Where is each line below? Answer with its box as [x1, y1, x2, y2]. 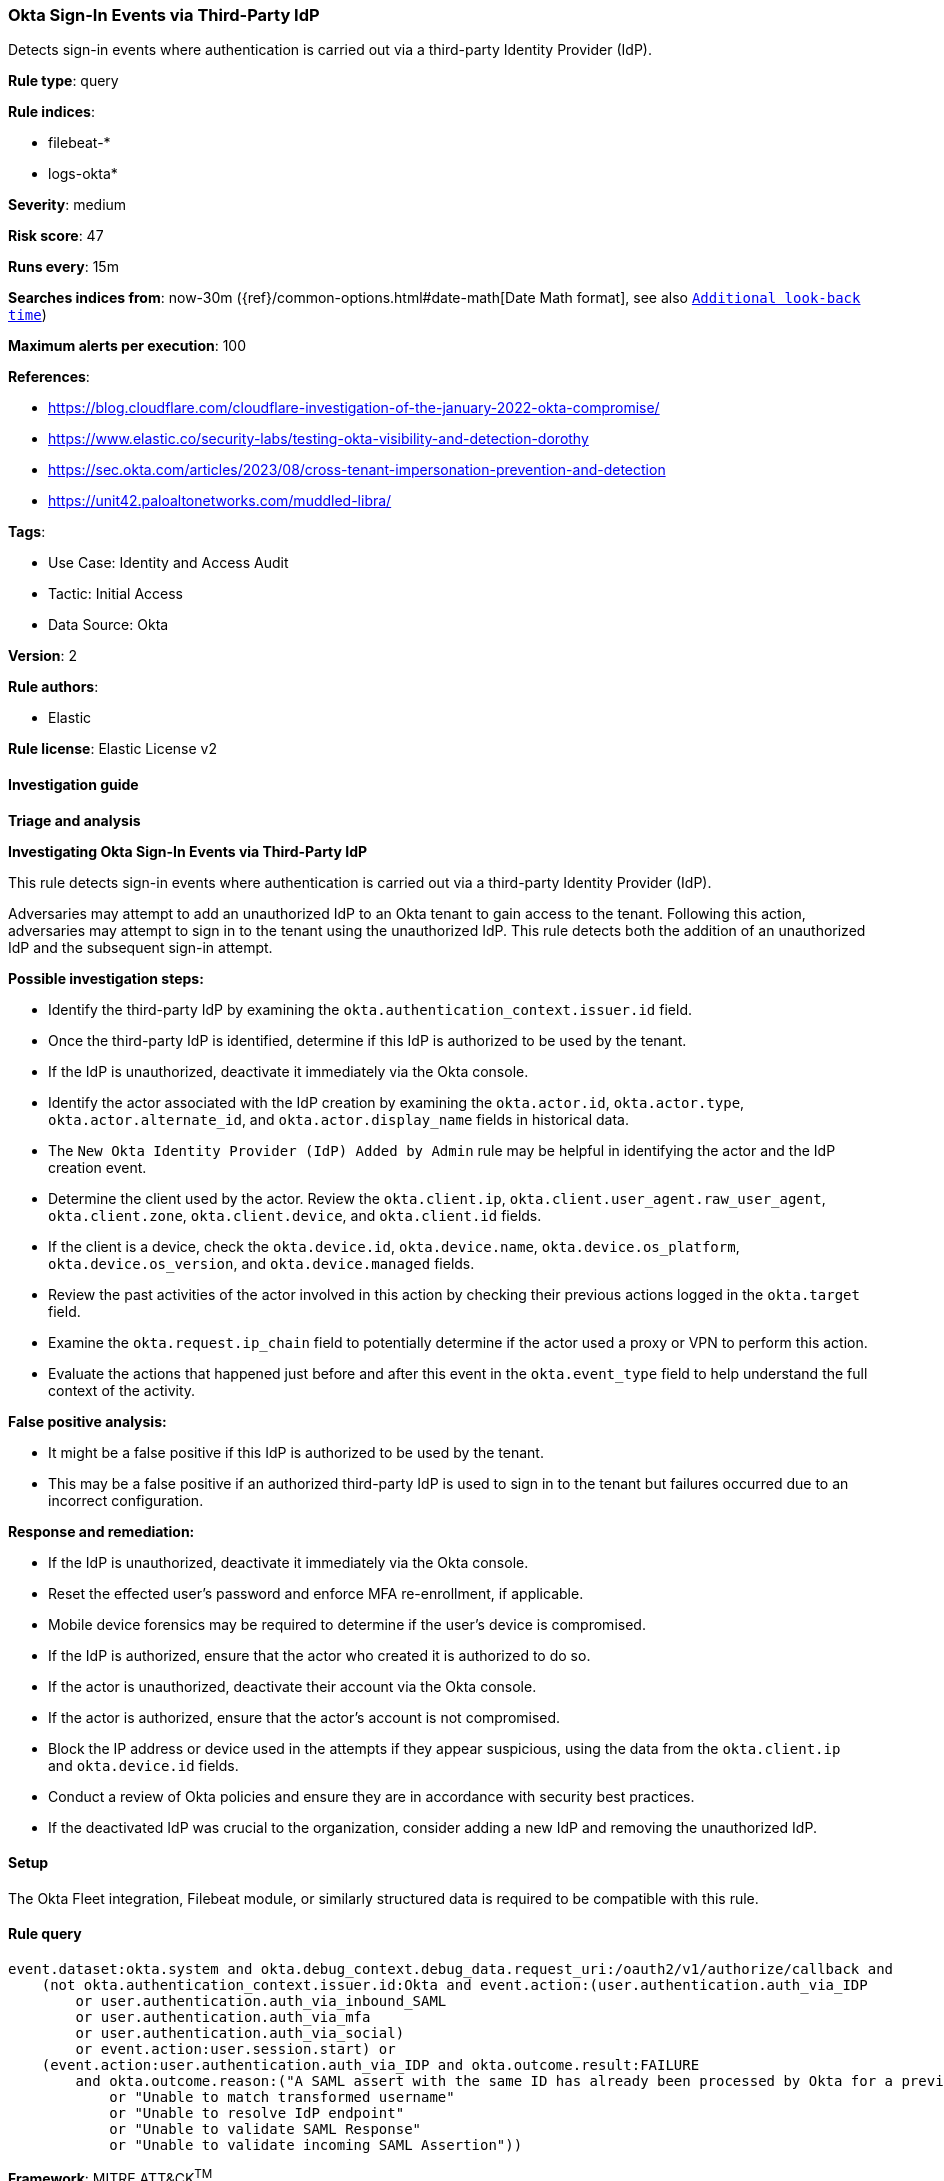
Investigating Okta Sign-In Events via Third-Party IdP [8, 842, 368, 860]
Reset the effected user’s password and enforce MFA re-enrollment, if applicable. [48, 1584, 584, 1602]
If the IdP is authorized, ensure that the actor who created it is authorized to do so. [48, 1646, 591, 1664]
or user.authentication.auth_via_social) [75, 2025, 405, 2042]
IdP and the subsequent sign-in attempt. [8, 938, 273, 956]
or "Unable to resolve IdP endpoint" [109, 2105, 405, 2122]
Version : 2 [8, 647, 78, 665]
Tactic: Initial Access [48, 585, 183, 603]
